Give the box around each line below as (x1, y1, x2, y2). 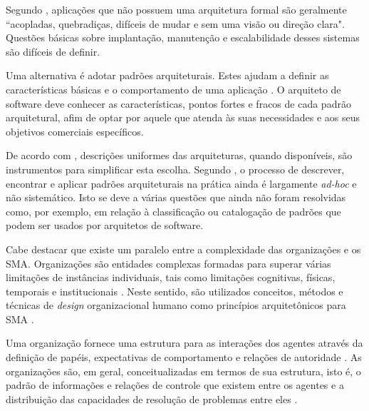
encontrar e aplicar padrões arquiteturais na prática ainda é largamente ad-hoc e (6, 176, 357, 191)
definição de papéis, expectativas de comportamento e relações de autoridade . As (6, 350, 362, 365)
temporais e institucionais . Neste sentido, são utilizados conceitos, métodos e (6, 283, 343, 298)
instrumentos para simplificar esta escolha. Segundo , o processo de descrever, (6, 161, 345, 176)
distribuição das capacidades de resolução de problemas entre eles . (6, 391, 298, 406)
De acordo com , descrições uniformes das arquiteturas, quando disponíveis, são (6, 148, 353, 163)
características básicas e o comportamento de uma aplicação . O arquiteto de (6, 81, 341, 96)
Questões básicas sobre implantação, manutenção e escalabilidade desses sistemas (6, 30, 360, 45)
